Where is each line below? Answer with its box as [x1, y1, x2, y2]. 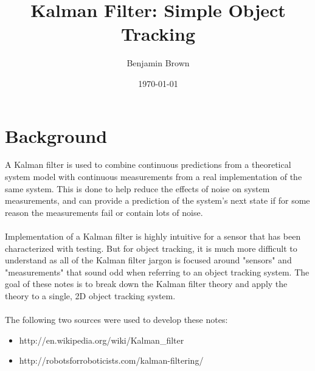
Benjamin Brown [126, 57, 190, 69]
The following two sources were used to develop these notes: [5, 313, 228, 326]
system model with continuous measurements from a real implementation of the [5, 170, 302, 183]
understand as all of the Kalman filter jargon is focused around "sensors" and [5, 254, 292, 266]
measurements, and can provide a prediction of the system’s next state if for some [5, 194, 310, 207]
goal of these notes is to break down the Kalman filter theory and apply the [5, 277, 288, 290]
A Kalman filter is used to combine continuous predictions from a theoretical [5, 158, 291, 171]
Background [5, 123, 108, 148]
